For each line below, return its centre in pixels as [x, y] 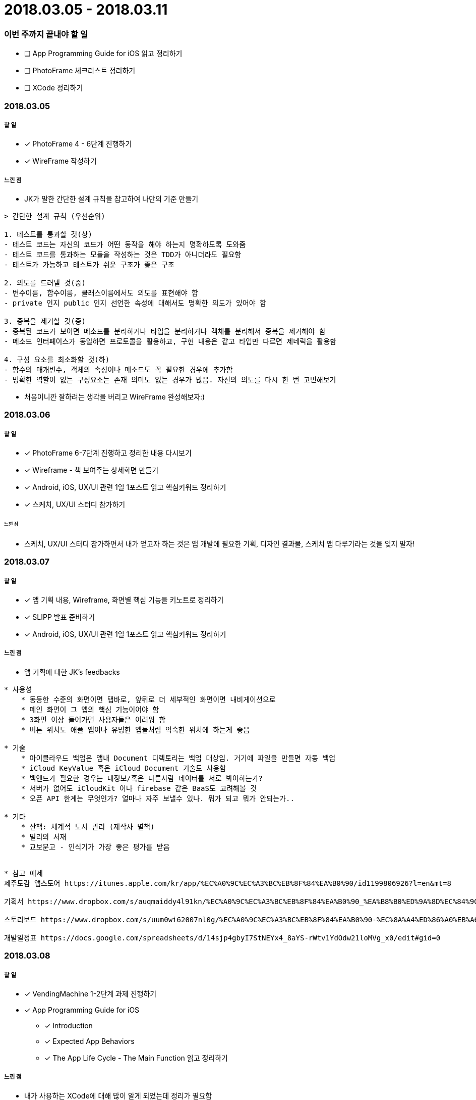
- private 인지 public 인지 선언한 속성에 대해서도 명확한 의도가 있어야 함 [135, 303]
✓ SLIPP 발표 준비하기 [60, 617]
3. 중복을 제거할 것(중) [45, 321]
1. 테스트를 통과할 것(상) [48, 235]
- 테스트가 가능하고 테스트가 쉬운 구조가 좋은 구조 [89, 265]
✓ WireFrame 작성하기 [61, 161]
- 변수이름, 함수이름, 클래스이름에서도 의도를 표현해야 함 [101, 293]
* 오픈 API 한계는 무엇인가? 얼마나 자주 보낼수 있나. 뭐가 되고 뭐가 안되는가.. [158, 798]
